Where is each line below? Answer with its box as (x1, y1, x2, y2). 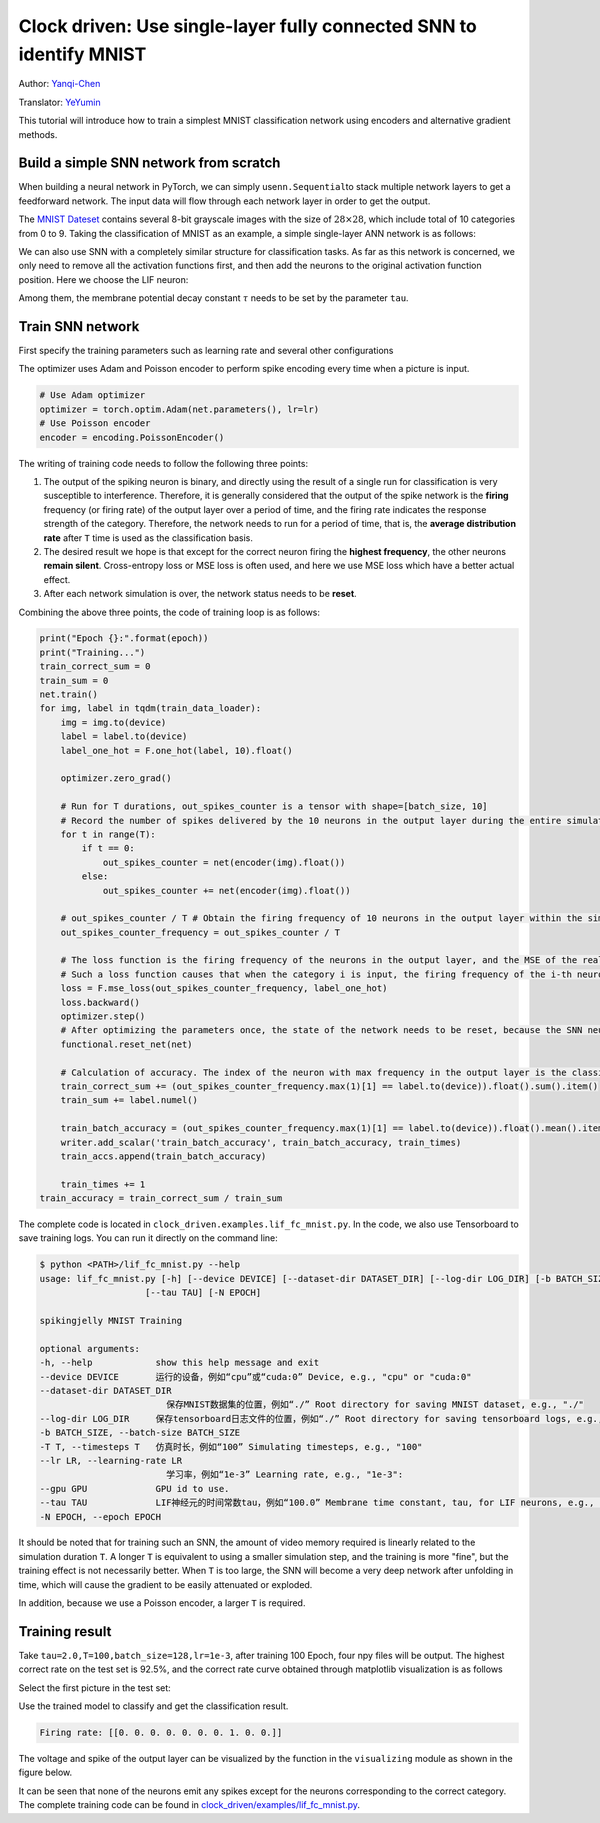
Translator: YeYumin (18, 96, 101, 108)
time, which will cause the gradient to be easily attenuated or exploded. (18, 1578, 313, 1590)
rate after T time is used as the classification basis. (43, 531, 254, 544)
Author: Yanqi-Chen (18, 78, 101, 90)
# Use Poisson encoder (39, 418, 151, 429)
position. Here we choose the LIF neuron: (18, 273, 189, 285)
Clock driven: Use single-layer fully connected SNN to (18, 15, 477, 37)
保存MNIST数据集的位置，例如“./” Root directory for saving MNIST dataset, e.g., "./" (165, 1399, 585, 1410)
